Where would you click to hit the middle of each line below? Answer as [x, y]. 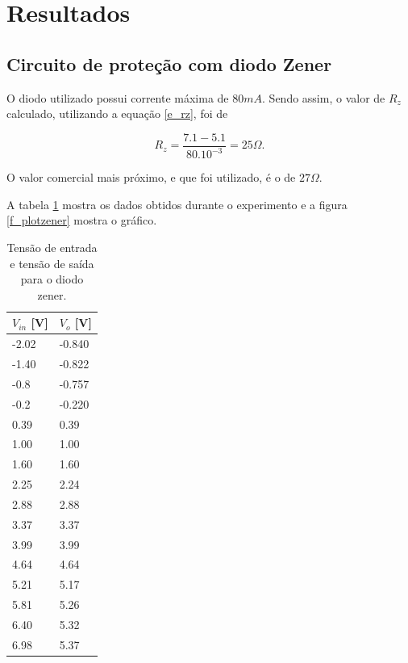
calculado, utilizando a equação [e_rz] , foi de [117, 113]
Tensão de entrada [52, 247]
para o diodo [52, 279]
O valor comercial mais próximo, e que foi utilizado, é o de [151, 177]
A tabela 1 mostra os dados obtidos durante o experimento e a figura [177, 204]
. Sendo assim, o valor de [324, 97]
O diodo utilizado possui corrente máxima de [118, 97]
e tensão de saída [52, 263]
